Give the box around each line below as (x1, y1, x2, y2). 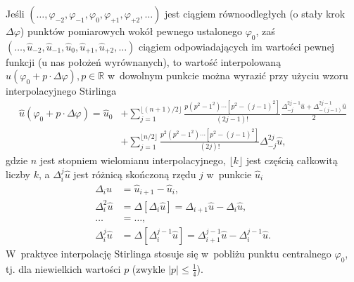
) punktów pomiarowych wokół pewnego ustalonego (20, 24, 242, 38)
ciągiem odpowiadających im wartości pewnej (138, 39, 335, 53)
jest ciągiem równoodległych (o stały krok (165, 6, 346, 20)
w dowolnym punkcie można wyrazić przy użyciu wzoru (107, 68, 348, 83)
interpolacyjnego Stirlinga (6, 83, 117, 98)
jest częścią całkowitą (246, 153, 338, 168)
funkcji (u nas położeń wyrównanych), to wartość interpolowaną (6, 54, 282, 69)
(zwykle (132, 261, 165, 276)
